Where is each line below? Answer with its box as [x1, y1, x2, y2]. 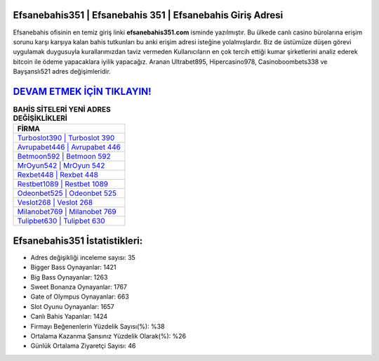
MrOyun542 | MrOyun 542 [17, 161, 105, 171]
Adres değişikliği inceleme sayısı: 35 [30, 253, 136, 261]
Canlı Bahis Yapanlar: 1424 [30, 313, 108, 321]
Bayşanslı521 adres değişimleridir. [13, 67, 112, 76]
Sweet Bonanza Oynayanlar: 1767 [30, 283, 128, 291]
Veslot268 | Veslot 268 [17, 197, 93, 207]
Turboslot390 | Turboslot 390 [17, 133, 115, 143]
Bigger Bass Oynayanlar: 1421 [30, 263, 117, 272]
